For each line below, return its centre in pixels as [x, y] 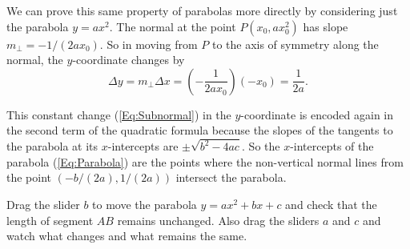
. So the [261, 146]
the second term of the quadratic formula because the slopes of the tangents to [200, 130]
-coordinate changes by [129, 60]
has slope [326, 26]
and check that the [331, 205]
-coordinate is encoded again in [317, 114]
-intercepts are [143, 146]
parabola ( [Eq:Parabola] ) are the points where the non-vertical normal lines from [205, 161]
